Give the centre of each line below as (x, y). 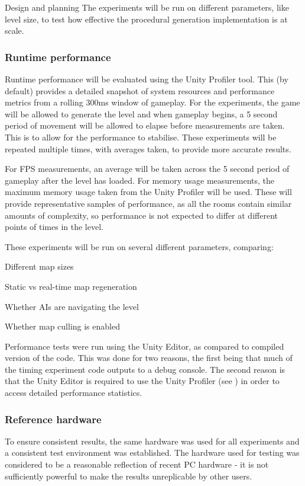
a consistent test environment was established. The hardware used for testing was (152, 453)
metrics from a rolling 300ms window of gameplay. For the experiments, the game (152, 102)
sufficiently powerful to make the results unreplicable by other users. (129, 476)
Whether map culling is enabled (62, 326)
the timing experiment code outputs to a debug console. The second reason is (145, 369)
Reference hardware (53, 419)
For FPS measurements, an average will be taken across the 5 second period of (147, 169)
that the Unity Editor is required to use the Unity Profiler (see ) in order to (142, 381)
